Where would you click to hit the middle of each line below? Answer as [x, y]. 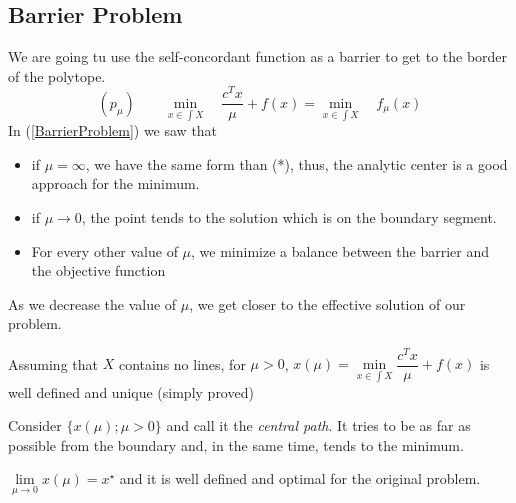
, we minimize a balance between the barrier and [340, 250]
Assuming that [53, 363]
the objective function [98, 270]
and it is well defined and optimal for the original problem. [300, 478]
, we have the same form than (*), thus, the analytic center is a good [296, 163]
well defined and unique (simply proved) [131, 391]
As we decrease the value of [92, 303]
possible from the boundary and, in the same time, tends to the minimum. [236, 444]
